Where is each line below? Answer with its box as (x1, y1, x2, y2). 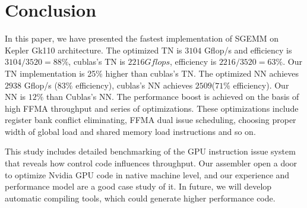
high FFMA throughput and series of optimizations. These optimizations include (5, 102, 299, 114)
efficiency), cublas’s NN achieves (75, 78, 193, 91)
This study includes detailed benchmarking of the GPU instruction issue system (5, 145, 296, 157)
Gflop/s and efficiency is (204, 43, 292, 56)
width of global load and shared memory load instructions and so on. (5, 125, 256, 137)
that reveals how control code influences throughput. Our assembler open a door (5, 157, 297, 169)
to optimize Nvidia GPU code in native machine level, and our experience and (5, 168, 290, 181)
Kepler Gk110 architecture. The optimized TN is (5, 43, 182, 56)
